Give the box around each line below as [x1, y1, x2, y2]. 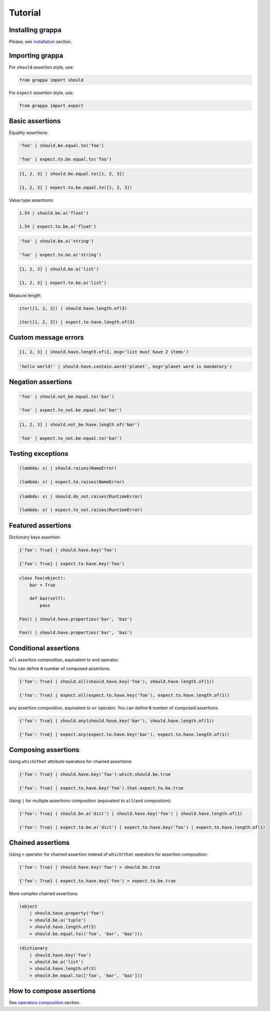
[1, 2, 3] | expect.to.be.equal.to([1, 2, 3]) [19, 185, 132, 190]
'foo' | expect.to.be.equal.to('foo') [19, 156, 112, 162]
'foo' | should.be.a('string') [19, 238, 94, 243]
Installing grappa [9, 26, 62, 34]
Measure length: [9, 293, 42, 298]
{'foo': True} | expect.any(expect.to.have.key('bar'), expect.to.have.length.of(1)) [19, 731, 230, 737]
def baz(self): [29, 596, 66, 601]
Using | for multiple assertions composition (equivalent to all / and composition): [9, 798, 172, 804]
